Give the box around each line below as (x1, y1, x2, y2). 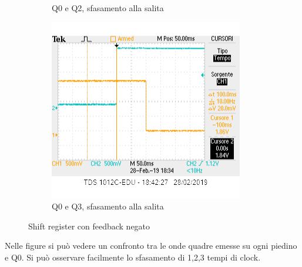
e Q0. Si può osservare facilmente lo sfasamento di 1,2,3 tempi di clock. (5, 251, 261, 263)
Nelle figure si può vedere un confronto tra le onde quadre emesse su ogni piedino (5, 239, 297, 252)
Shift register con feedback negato (28, 219, 150, 232)
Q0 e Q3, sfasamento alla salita (52, 200, 164, 212)
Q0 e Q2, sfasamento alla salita (52, 2, 164, 13)
